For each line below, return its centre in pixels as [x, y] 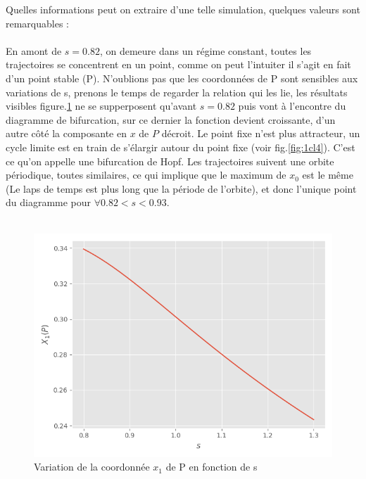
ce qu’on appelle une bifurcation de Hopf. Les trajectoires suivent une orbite [170, 161]
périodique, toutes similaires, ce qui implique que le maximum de [146, 175]
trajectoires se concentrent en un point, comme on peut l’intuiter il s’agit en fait [178, 64]
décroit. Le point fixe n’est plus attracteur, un [261, 133]
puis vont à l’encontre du [292, 106]
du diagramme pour [49, 202]
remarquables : [37, 23]
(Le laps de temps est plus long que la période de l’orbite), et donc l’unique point [181, 188]
